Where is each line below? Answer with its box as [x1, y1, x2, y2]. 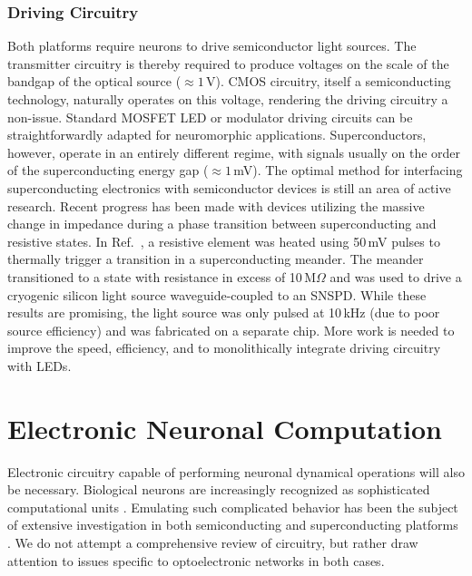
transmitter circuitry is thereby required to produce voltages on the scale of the [7, 54, 449, 73]
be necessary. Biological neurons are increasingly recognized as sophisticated [7, 480, 430, 499]
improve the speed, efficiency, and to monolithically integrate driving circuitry [7, 338, 441, 357]
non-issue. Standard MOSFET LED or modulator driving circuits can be [7, 107, 413, 126]
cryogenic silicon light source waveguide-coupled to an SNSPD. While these [7, 285, 427, 304]
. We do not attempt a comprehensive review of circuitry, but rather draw [7, 533, 418, 552]
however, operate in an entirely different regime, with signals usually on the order [7, 142, 461, 161]
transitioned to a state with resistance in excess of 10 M [7, 267, 316, 286]
